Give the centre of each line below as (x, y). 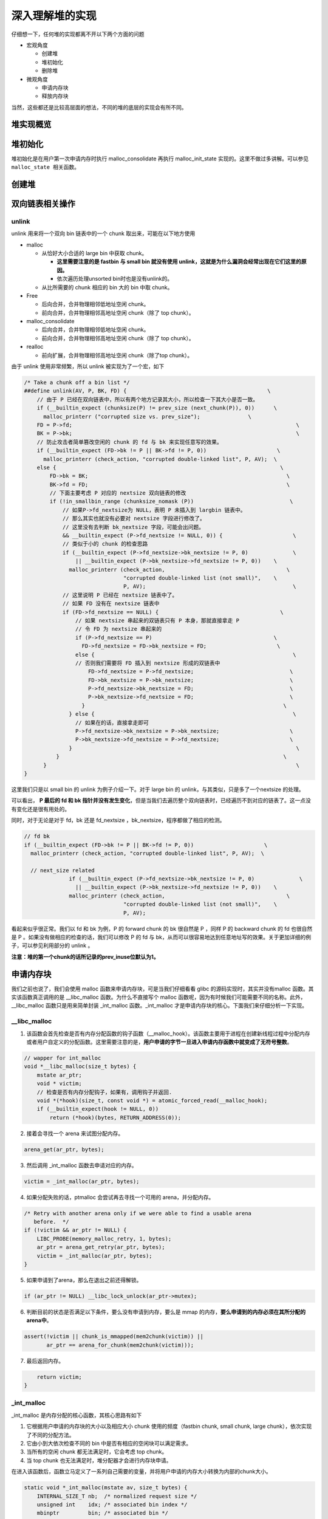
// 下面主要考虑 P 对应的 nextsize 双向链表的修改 (118, 493)
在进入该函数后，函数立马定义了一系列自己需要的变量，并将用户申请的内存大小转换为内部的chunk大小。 (141, 1472)
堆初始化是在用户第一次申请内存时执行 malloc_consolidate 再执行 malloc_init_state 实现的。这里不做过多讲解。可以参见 (160, 159)
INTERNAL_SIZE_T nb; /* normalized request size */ (117, 1496)
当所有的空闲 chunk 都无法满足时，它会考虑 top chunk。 (97, 1452)
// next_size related (63, 870)
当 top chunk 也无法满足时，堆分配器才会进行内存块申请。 (99, 1460)
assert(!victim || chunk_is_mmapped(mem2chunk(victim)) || (114, 1336)
